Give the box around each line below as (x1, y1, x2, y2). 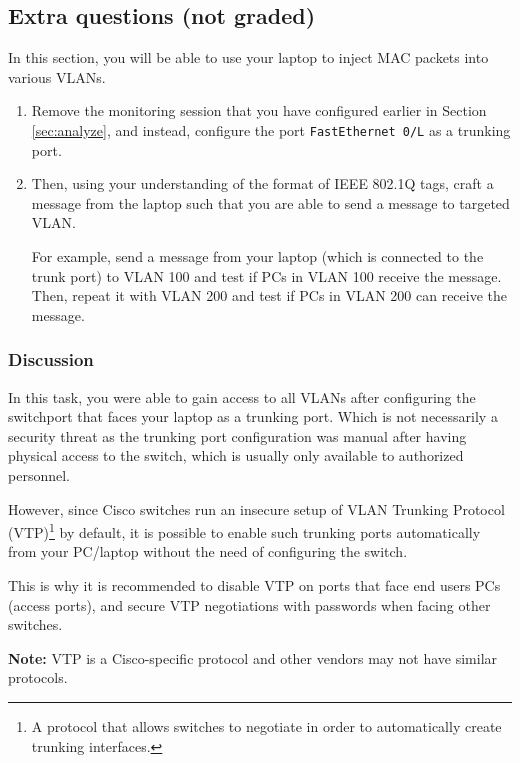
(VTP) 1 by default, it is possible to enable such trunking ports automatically (8, 519, 481, 542)
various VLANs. (8, 66, 106, 87)
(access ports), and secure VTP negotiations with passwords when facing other (8, 594, 491, 615)
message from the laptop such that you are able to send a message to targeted (31, 192, 510, 213)
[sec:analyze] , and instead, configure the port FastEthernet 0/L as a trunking (31, 119, 511, 140)
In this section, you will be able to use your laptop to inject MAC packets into (8, 47, 489, 68)
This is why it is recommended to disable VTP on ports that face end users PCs (8, 575, 501, 596)
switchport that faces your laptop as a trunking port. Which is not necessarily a (8, 406, 498, 427)
